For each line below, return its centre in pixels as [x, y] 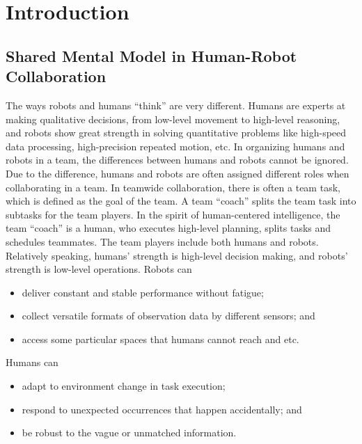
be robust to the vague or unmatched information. [129, 433]
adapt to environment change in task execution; [124, 386]
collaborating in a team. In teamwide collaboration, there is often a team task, [173, 187]
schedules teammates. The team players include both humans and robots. [162, 241]
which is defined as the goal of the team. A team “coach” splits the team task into [181, 201]
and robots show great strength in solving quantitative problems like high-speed [176, 133]
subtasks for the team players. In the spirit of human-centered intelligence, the [173, 214]
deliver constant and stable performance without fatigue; [143, 292]
